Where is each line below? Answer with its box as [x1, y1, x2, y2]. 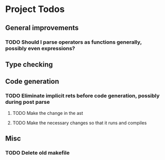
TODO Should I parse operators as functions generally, [5, 39, 142, 46]
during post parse [5, 99, 50, 106]
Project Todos [5, 4, 65, 15]
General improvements [5, 24, 79, 32]
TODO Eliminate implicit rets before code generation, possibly [5, 92, 160, 99]
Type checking [5, 60, 53, 69]
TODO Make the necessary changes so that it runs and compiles [12, 119, 147, 126]
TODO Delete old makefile [5, 149, 70, 156]
